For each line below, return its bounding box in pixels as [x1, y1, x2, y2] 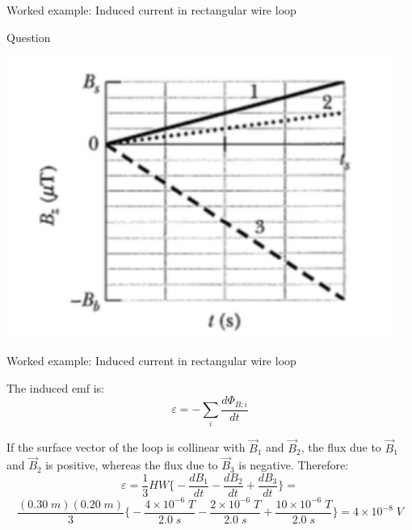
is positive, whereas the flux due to [45, 456, 218, 473]
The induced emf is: [6, 379, 105, 396]
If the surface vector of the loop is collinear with [6, 439, 246, 456]
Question [6, 28, 51, 45]
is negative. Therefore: [238, 456, 349, 473]
